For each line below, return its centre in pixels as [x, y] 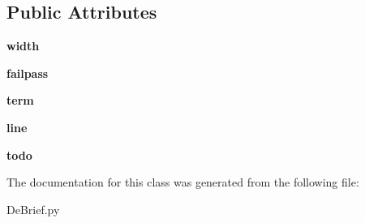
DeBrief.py [33, 209]
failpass [28, 73]
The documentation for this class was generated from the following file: [183, 182]
